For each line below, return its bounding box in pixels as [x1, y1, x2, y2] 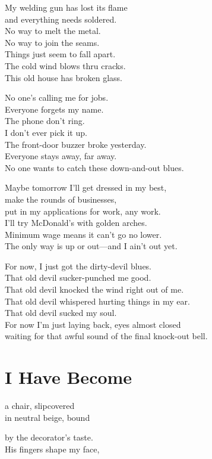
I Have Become [5, 365, 132, 389]
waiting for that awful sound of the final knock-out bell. [5, 330, 208, 342]
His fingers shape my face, [5, 442, 100, 455]
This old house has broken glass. [5, 71, 122, 83]
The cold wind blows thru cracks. [5, 59, 126, 72]
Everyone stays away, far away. [5, 150, 117, 162]
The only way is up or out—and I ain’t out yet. [5, 240, 178, 252]
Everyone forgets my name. [5, 103, 104, 115]
